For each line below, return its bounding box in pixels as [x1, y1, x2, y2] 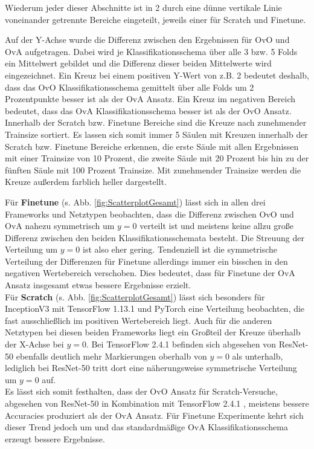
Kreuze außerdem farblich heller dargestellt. [5, 175, 167, 188]
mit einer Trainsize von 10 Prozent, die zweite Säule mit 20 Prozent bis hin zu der [5, 152, 309, 164]
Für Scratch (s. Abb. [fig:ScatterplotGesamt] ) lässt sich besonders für [5, 290, 265, 303]
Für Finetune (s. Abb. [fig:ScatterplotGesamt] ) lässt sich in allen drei [5, 195, 266, 208]
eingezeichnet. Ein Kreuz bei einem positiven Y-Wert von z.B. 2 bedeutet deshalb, [5, 68, 309, 81]
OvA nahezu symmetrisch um [5, 219, 115, 232]
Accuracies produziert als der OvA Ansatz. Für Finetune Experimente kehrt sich [5, 409, 304, 421]
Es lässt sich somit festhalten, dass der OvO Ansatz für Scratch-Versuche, [5, 385, 278, 398]
